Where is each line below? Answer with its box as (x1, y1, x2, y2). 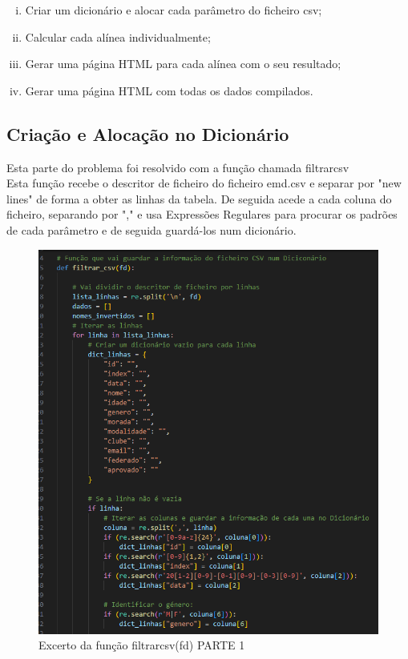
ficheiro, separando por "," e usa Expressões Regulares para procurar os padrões (6, 206, 398, 223)
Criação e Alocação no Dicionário (6, 121, 289, 146)
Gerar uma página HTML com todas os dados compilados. (25, 82, 313, 98)
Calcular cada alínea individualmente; (25, 28, 211, 45)
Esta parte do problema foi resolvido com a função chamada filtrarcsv (6, 159, 349, 175)
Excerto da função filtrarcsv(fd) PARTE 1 (38, 637, 245, 653)
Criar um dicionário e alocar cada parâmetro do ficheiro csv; (25, 2, 322, 18)
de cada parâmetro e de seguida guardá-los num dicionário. (6, 221, 297, 238)
